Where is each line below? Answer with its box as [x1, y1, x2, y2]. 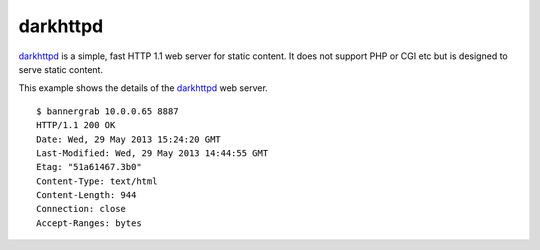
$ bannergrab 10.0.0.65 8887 [36, 105, 179, 117]
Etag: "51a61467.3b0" [36, 161, 142, 173]
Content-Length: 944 [36, 190, 137, 201]
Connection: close [36, 203, 127, 215]
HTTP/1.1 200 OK [36, 120, 116, 131]
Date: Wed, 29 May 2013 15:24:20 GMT [36, 133, 222, 145]
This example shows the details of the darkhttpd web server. [18, 82, 269, 94]
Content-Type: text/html [36, 175, 158, 187]
